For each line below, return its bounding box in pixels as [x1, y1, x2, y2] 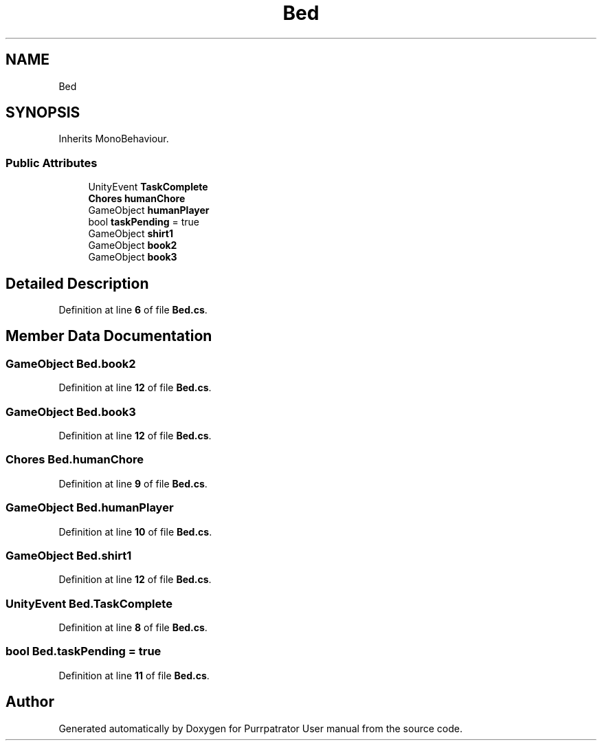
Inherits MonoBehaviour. [58, 133, 169, 145]
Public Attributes [5, 155, 98, 170]
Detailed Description [5, 274, 149, 292]
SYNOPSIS [5, 104, 80, 122]
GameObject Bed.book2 [5, 356, 136, 371]
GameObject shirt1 [88, 228, 173, 240]
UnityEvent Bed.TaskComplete [5, 596, 172, 611]
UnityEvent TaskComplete [88, 181, 208, 193]
